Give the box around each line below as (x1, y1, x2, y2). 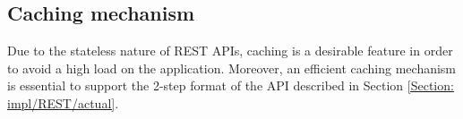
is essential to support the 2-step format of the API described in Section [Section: (7, 76, 454, 95)
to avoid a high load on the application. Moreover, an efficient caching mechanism (7, 58, 457, 77)
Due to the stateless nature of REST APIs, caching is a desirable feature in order (7, 41, 453, 60)
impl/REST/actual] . (7, 93, 119, 112)
